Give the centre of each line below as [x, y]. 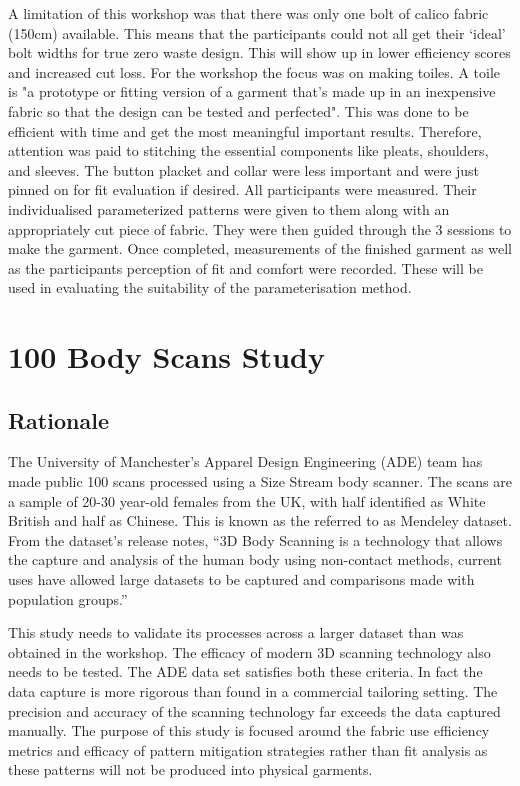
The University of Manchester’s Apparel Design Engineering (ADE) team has [245, 461]
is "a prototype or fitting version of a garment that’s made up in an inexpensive [252, 91]
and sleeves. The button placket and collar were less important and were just [244, 169]
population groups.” [68, 598]
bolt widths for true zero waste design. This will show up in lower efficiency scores [259, 52]
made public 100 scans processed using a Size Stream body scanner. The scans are [260, 481]
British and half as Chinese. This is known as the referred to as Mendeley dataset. [260, 520]
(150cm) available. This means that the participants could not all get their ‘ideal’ [257, 32]
